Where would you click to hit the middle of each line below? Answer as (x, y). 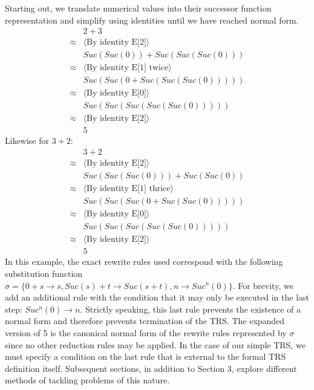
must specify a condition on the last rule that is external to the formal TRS (146, 356)
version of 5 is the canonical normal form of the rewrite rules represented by (146, 332)
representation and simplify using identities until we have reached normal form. (152, 20)
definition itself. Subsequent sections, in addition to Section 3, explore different (151, 368)
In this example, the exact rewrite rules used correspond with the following (144, 262)
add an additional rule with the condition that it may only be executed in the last (157, 297)
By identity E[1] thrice (129, 189)
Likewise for (27, 141)
